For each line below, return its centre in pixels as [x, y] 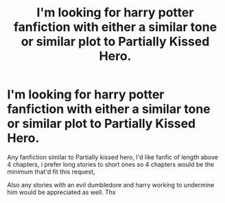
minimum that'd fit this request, [51, 172]
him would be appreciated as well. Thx [62, 192]
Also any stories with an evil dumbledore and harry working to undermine [111, 185]
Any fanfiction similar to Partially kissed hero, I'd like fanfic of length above [113, 157]
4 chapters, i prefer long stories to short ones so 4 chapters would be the [111, 164]
